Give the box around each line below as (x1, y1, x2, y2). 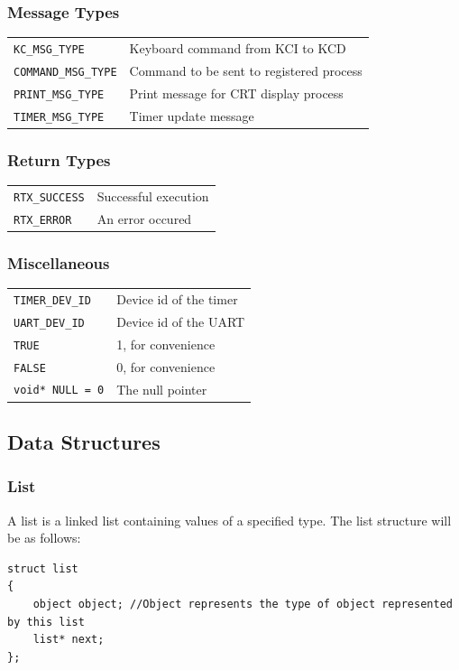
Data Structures (7, 428, 161, 456)
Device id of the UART (116, 312, 245, 330)
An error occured (96, 209, 192, 228)
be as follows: (7, 528, 81, 547)
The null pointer (116, 379, 207, 398)
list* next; (32, 633, 105, 647)
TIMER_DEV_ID (14, 293, 91, 307)
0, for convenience (116, 357, 216, 376)
